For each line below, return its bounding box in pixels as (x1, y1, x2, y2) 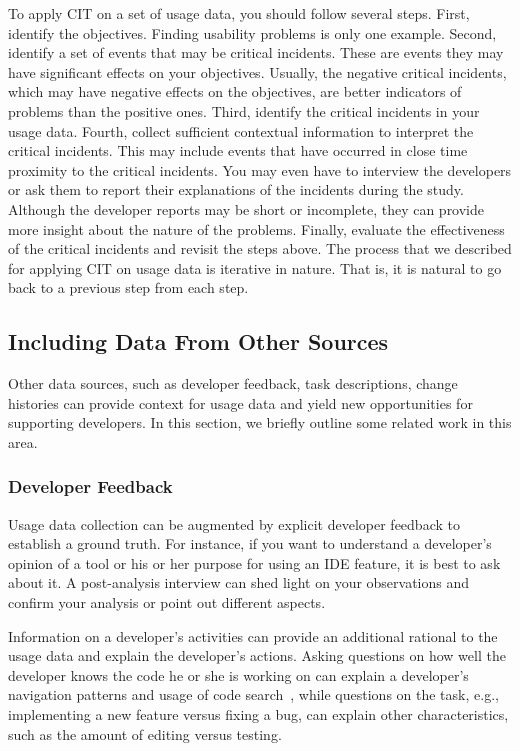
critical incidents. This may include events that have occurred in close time (8, 140, 468, 161)
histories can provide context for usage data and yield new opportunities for (8, 392, 473, 413)
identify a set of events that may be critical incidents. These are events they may (8, 42, 504, 63)
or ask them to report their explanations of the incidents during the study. (8, 179, 464, 200)
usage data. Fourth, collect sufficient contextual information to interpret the (8, 120, 474, 141)
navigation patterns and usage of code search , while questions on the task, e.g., (8, 684, 499, 705)
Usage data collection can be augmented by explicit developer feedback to (8, 513, 460, 534)
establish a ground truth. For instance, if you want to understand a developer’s (8, 533, 492, 554)
